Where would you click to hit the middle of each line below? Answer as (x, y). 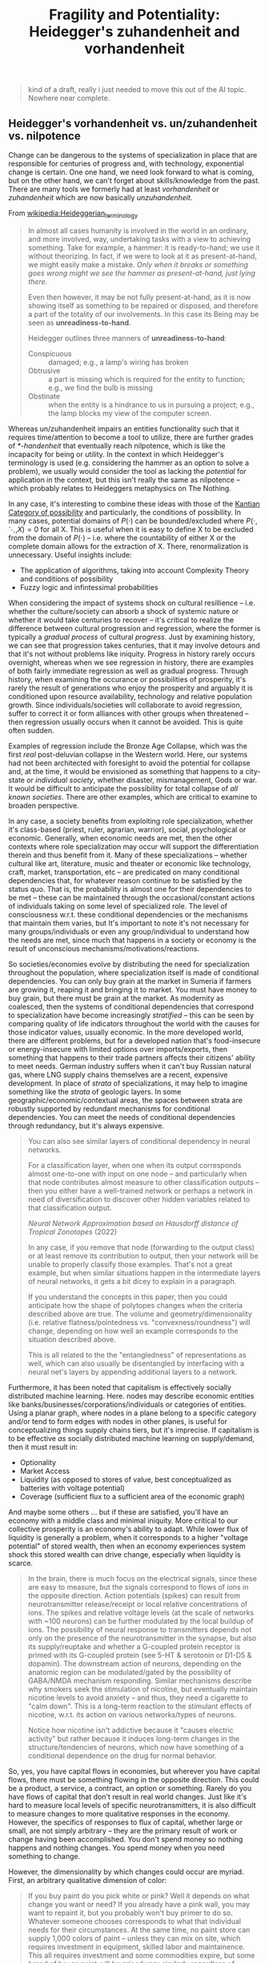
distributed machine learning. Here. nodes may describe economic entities (131, 1395)
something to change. (44, 1856)
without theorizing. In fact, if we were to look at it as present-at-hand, (143, 256)
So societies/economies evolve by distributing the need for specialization (129, 964)
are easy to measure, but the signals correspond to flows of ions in (138, 1587)
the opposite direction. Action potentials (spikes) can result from (134, 1596)
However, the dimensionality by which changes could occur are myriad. (126, 1872)
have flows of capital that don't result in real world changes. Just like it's (128, 1796)
